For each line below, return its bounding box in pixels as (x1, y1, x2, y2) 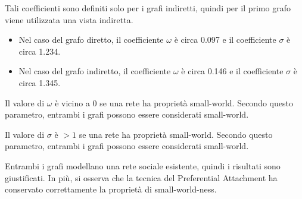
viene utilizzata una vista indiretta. (5, 13, 133, 26)
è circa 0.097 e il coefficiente (174, 33, 276, 46)
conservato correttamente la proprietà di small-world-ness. (5, 183, 217, 195)
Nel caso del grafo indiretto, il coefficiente (18, 65, 171, 77)
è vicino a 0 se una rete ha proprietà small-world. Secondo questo (55, 96, 293, 109)
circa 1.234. (18, 45, 61, 57)
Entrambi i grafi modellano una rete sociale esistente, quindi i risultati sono (5, 159, 281, 172)
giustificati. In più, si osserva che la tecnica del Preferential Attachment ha (5, 171, 278, 184)
